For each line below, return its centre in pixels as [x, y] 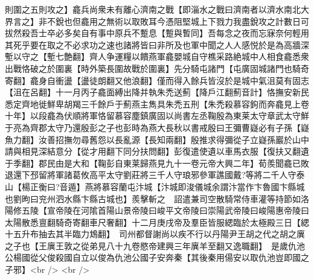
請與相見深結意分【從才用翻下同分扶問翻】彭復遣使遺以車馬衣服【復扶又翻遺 [157, 151]
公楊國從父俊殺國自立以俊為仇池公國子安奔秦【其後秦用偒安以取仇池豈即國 [153, 257]
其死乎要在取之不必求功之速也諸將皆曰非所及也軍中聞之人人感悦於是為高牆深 [157, 44]
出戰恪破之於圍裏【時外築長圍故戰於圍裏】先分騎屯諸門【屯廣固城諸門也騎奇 [157, 68]
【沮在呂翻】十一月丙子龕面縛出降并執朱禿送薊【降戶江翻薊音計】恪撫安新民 [157, 92]
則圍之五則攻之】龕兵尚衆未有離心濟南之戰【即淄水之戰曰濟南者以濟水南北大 [157, 9]
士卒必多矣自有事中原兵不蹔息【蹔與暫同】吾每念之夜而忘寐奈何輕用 [174, 33]
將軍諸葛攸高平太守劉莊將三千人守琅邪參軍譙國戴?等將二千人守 [171, 175]
